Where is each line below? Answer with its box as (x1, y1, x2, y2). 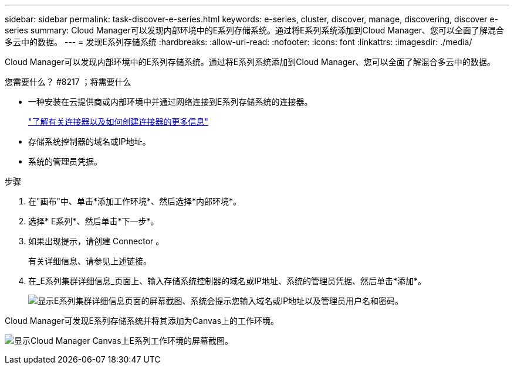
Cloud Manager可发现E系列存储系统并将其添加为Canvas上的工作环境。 (5, 316, 279, 326)
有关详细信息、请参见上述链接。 (28, 256, 151, 266)
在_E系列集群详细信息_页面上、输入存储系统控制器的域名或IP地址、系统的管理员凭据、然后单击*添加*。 (28, 276, 426, 286)
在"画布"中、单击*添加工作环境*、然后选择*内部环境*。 (28, 196, 242, 206)
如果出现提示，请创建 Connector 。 (28, 236, 164, 246)
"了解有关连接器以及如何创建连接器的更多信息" (28, 117, 209, 127)
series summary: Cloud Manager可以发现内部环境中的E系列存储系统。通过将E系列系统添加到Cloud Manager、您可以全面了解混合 (5, 25, 504, 35)
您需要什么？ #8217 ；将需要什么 (5, 77, 131, 87)
